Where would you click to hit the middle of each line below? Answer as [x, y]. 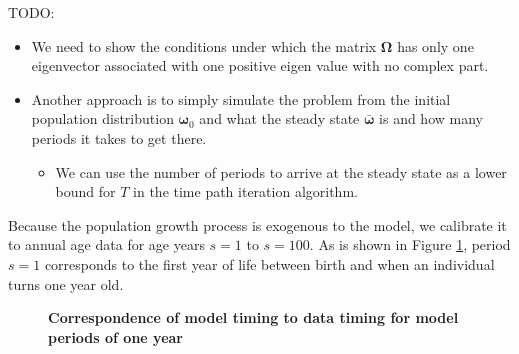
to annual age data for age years [106, 244]
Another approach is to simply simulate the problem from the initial [241, 98]
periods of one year [115, 336]
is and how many [431, 118]
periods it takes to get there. [119, 137]
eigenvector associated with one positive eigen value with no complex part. [260, 65]
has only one [435, 45]
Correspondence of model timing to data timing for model [253, 317]
